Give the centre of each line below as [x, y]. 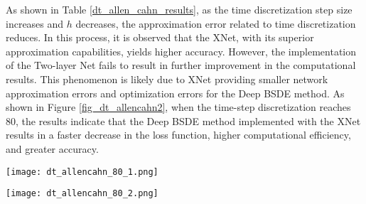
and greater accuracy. [52, 148]
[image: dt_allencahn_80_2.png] [82, 194]
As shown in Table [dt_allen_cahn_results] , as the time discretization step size [179, 9]
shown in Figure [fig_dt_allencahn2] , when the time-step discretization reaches [178, 107]
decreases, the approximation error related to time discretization [216, 23]
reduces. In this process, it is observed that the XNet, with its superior [160, 37]
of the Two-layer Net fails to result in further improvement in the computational [181, 65]
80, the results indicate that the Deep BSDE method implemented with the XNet [183, 120]
